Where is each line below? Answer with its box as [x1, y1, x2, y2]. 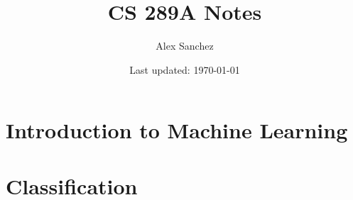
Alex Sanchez [156, 38, 214, 53]
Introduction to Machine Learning [6, 116, 348, 145]
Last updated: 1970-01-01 [129, 62, 240, 77]
